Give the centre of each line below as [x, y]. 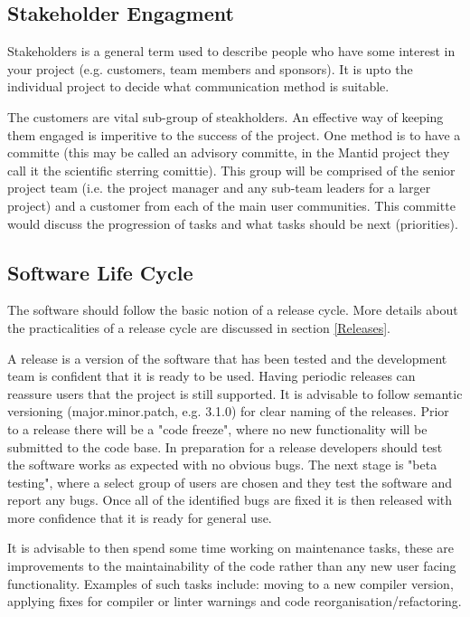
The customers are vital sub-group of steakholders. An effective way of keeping [226, 116]
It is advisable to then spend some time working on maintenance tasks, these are [231, 548]
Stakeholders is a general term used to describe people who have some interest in [231, 51]
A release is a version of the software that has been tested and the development [227, 358]
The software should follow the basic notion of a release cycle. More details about [233, 310]
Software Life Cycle [100, 272]
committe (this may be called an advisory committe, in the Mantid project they [229, 152]
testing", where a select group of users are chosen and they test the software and [230, 482]
